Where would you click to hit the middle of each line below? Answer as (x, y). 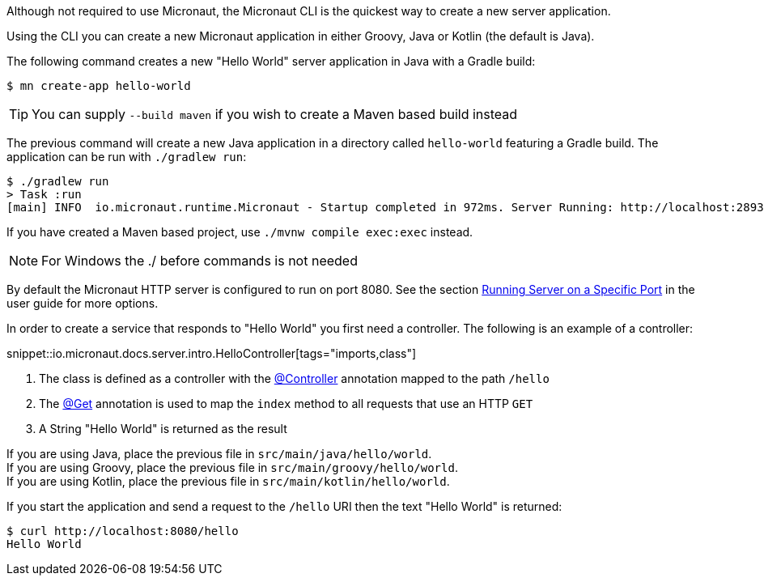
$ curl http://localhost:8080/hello (123, 531)
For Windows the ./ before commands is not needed (199, 261)
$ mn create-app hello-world (99, 86)
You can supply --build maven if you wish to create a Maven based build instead (275, 114)
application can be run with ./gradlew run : (127, 157)
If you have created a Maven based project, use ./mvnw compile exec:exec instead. (240, 232)
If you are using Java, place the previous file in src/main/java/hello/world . (219, 454)
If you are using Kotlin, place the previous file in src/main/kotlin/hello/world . (228, 481)
